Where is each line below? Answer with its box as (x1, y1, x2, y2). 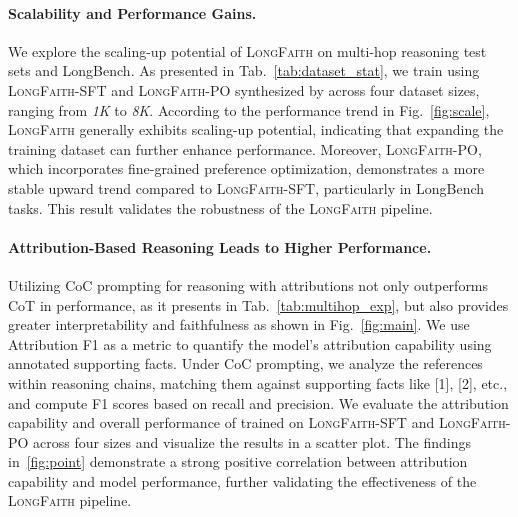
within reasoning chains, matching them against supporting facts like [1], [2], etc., (8, 372, 508, 393)
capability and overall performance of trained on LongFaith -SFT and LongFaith (8, 412, 506, 433)
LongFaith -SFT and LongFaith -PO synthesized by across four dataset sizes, (8, 79, 480, 100)
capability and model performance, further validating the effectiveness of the (8, 470, 477, 491)
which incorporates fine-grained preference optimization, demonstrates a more (8, 158, 485, 179)
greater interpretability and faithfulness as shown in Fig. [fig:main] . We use (8, 314, 470, 335)
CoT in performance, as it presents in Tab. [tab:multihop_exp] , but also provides (8, 294, 509, 315)
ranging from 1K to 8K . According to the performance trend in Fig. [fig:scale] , (8, 99, 490, 120)
